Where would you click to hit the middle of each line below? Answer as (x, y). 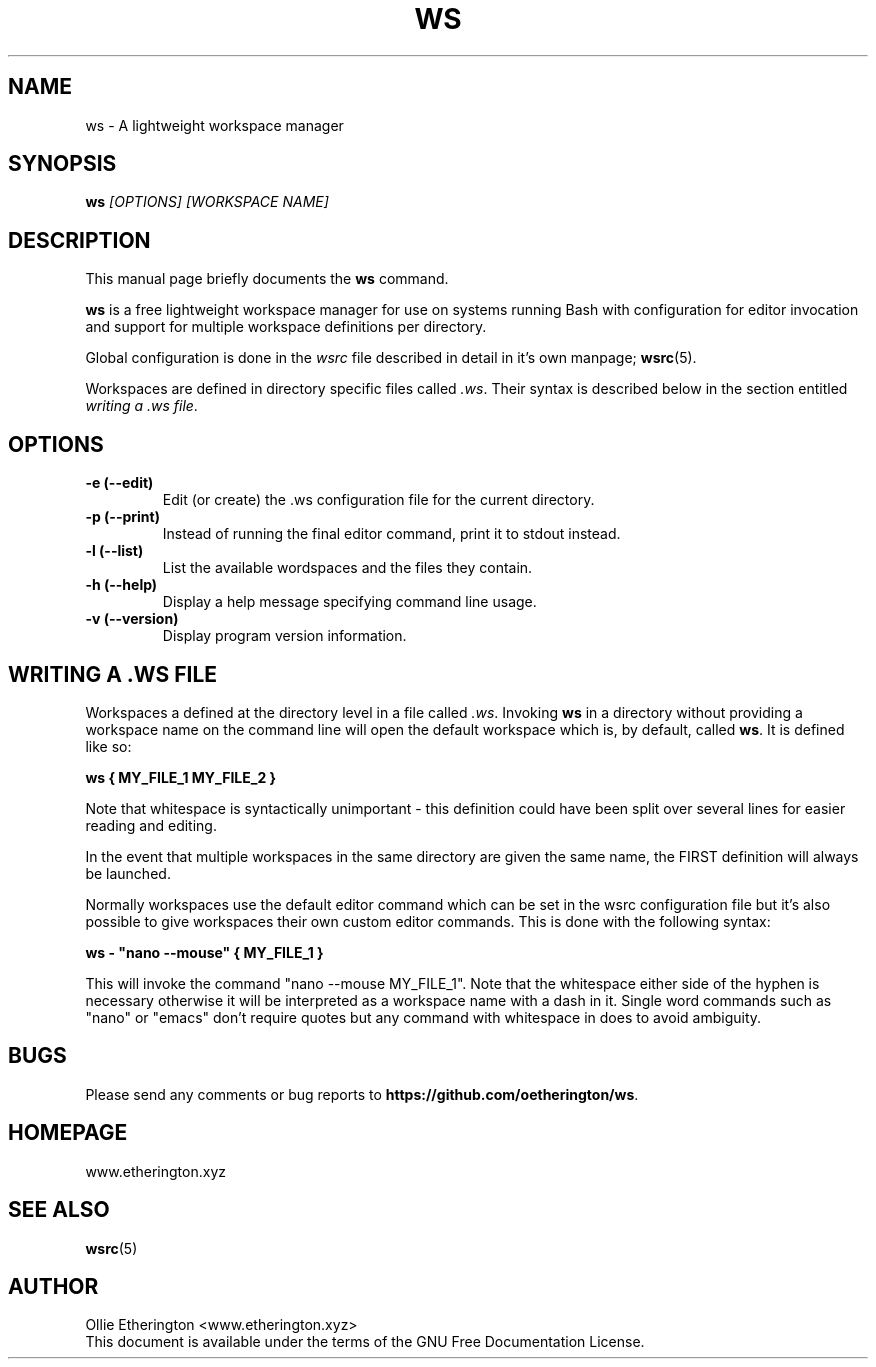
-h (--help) (121, 585)
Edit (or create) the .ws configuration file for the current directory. (378, 500)
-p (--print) (122, 517)
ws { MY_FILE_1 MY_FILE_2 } (181, 777)
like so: (108, 746)
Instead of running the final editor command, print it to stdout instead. (391, 534)
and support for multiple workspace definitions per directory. (286, 327)
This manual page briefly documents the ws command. (267, 279)
